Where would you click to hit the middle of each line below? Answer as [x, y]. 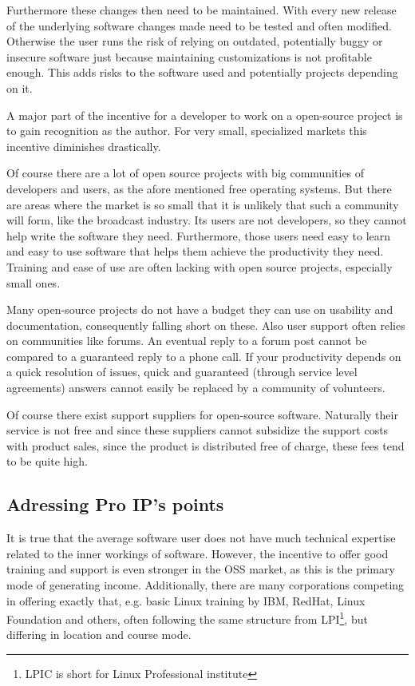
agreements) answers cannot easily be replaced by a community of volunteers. [196, 388]
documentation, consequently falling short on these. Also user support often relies [206, 325]
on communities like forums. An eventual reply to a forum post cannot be [187, 341]
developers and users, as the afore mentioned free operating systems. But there [199, 188]
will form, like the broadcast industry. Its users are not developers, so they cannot [207, 220]
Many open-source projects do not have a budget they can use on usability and [200, 309]
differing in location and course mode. [99, 634]
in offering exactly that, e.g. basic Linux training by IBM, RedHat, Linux [186, 600]
